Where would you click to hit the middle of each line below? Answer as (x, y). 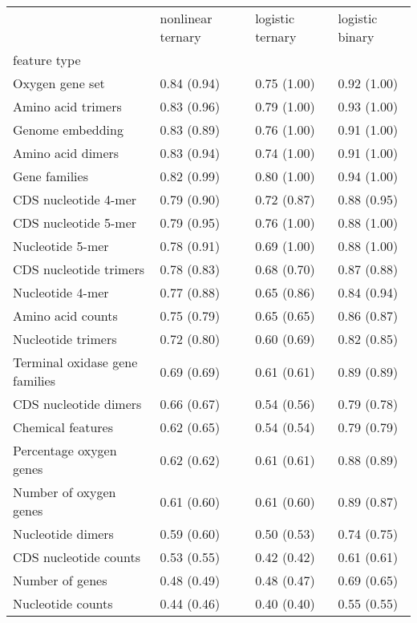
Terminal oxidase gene (75, 362)
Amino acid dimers (66, 153)
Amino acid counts (65, 316)
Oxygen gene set (59, 83)
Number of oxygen (65, 492)
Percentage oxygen (65, 450)
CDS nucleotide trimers (79, 269)
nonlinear (186, 18)
